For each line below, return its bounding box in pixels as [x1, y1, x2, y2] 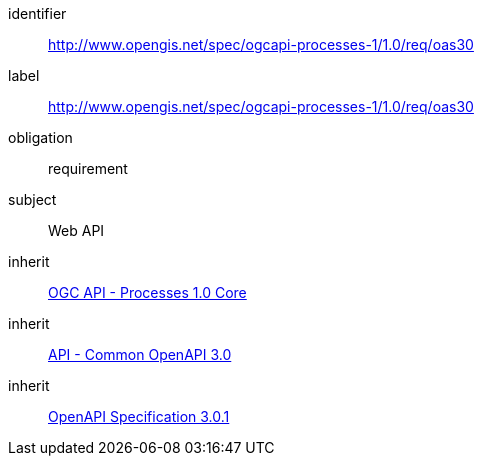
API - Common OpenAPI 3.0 [48, 346, 232, 363]
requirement [48, 160, 128, 177]
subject [8, 191, 57, 208]
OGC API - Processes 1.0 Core [48, 284, 247, 301]
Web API [48, 222, 105, 239]
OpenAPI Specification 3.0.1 [48, 408, 230, 425]
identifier [8, 5, 67, 22]
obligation [8, 129, 73, 146]
